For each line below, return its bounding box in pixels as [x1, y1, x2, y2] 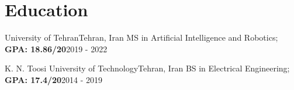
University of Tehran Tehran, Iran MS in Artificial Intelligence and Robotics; [5, 31, 278, 44]
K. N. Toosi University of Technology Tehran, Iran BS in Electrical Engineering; [5, 62, 290, 74]
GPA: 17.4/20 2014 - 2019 [5, 73, 103, 85]
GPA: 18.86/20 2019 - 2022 [5, 42, 108, 55]
